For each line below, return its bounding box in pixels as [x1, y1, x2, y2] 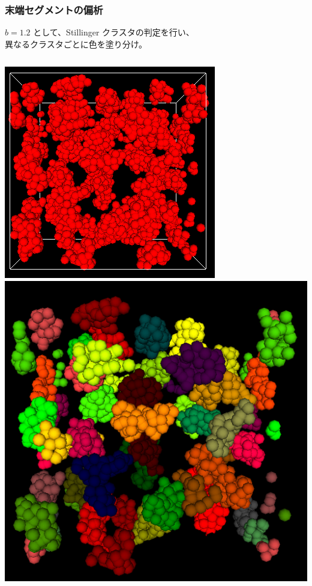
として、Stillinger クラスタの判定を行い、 [33, 26, 194, 38]
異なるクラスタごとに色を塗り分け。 [5, 37, 148, 50]
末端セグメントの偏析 [5, 2, 103, 17]
